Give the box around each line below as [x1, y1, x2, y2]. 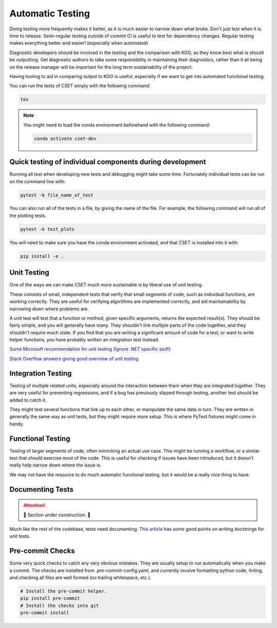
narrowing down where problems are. [9, 306, 89, 312]
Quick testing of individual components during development [9, 157, 206, 167]
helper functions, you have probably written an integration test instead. [9, 337, 160, 343]
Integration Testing [9, 369, 72, 378]
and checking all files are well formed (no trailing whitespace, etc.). [9, 575, 151, 581]
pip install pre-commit [20, 596, 81, 601]
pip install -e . [20, 253, 64, 259]
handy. [9, 421, 24, 427]
